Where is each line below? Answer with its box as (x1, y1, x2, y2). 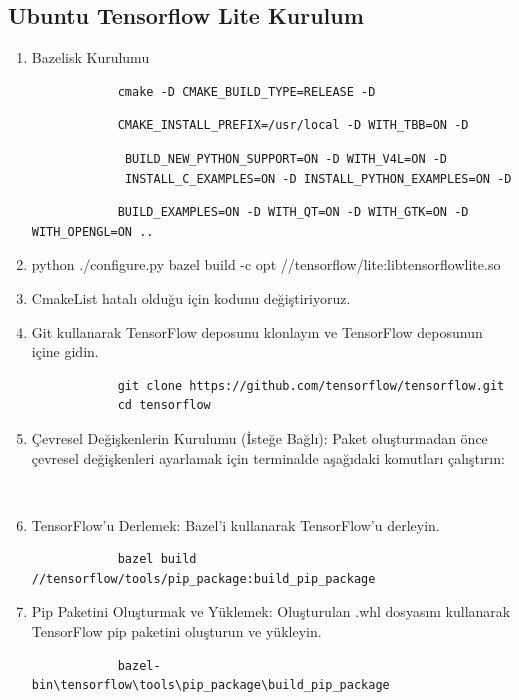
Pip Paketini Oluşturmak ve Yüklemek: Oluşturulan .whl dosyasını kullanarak (31, 601, 511, 622)
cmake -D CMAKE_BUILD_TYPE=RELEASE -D (117, 84, 376, 99)
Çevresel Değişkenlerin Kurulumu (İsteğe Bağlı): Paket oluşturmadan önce (31, 427, 488, 448)
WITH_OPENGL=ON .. (31, 224, 154, 239)
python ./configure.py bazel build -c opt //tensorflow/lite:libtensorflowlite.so (31, 254, 501, 275)
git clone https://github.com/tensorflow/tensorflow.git (117, 378, 505, 393)
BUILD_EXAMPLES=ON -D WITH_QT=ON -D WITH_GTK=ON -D (117, 205, 469, 220)
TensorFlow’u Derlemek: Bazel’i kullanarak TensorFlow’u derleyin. (31, 514, 440, 535)
